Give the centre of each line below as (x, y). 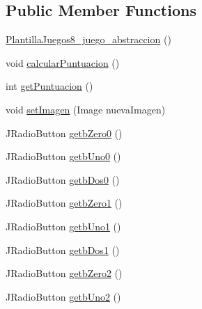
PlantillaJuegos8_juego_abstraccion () (88, 39)
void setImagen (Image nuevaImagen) (86, 109)
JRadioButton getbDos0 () (63, 179)
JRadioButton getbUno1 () (63, 226)
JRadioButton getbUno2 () (63, 296)
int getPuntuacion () (49, 86)
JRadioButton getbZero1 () (64, 203)
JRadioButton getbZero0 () (64, 133)
